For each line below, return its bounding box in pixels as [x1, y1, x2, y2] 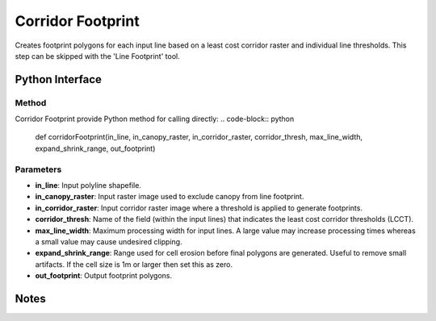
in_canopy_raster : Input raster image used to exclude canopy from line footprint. [35, 192, 304, 202]
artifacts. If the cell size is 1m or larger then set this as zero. [35, 259, 233, 269]
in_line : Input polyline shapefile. [35, 181, 141, 190]
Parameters [15, 164, 62, 175]
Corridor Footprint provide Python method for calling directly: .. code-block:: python [15, 114, 295, 124]
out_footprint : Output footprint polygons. [35, 271, 173, 281]
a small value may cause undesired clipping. [35, 236, 182, 246]
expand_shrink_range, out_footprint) [35, 144, 156, 153]
